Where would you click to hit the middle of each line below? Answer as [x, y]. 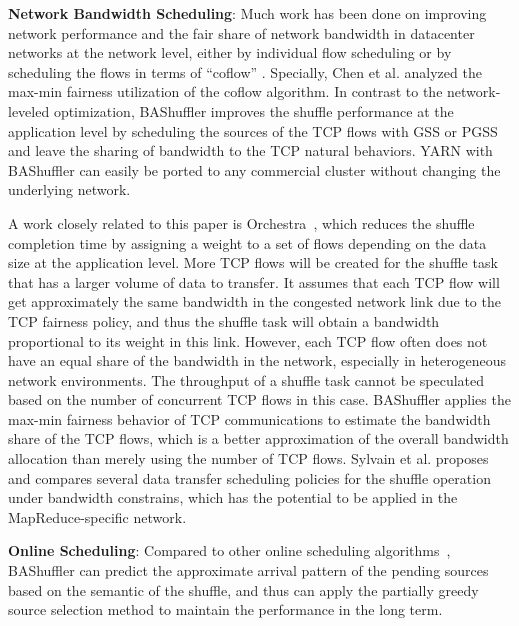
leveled [29, 110]
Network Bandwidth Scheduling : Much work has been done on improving [247, 13]
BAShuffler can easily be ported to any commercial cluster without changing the [254, 169]
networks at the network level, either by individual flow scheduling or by [230, 52]
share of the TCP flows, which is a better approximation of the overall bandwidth [258, 438]
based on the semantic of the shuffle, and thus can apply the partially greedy [243, 589]
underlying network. [69, 189]
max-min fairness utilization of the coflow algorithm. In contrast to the [225, 91]
